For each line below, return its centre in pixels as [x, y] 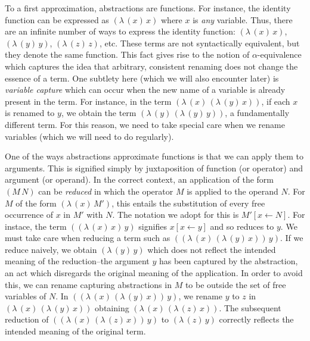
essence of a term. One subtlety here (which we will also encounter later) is [142, 78]
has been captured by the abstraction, [228, 261]
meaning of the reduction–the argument [77, 261]
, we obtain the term [99, 113]
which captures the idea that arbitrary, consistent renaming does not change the [151, 66]
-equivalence [279, 54]
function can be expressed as [57, 19]
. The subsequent [250, 307]
